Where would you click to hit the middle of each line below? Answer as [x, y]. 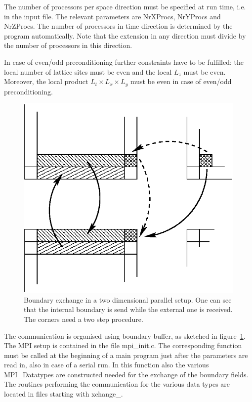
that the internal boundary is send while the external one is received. [128, 309]
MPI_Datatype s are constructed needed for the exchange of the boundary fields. [126, 374]
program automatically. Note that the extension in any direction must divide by [125, 35]
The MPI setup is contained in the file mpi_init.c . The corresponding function [123, 345]
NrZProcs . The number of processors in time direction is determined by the [118, 26]
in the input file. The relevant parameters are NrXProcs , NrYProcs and [112, 16]
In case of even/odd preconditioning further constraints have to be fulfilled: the [124, 62]
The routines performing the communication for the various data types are [117, 384]
